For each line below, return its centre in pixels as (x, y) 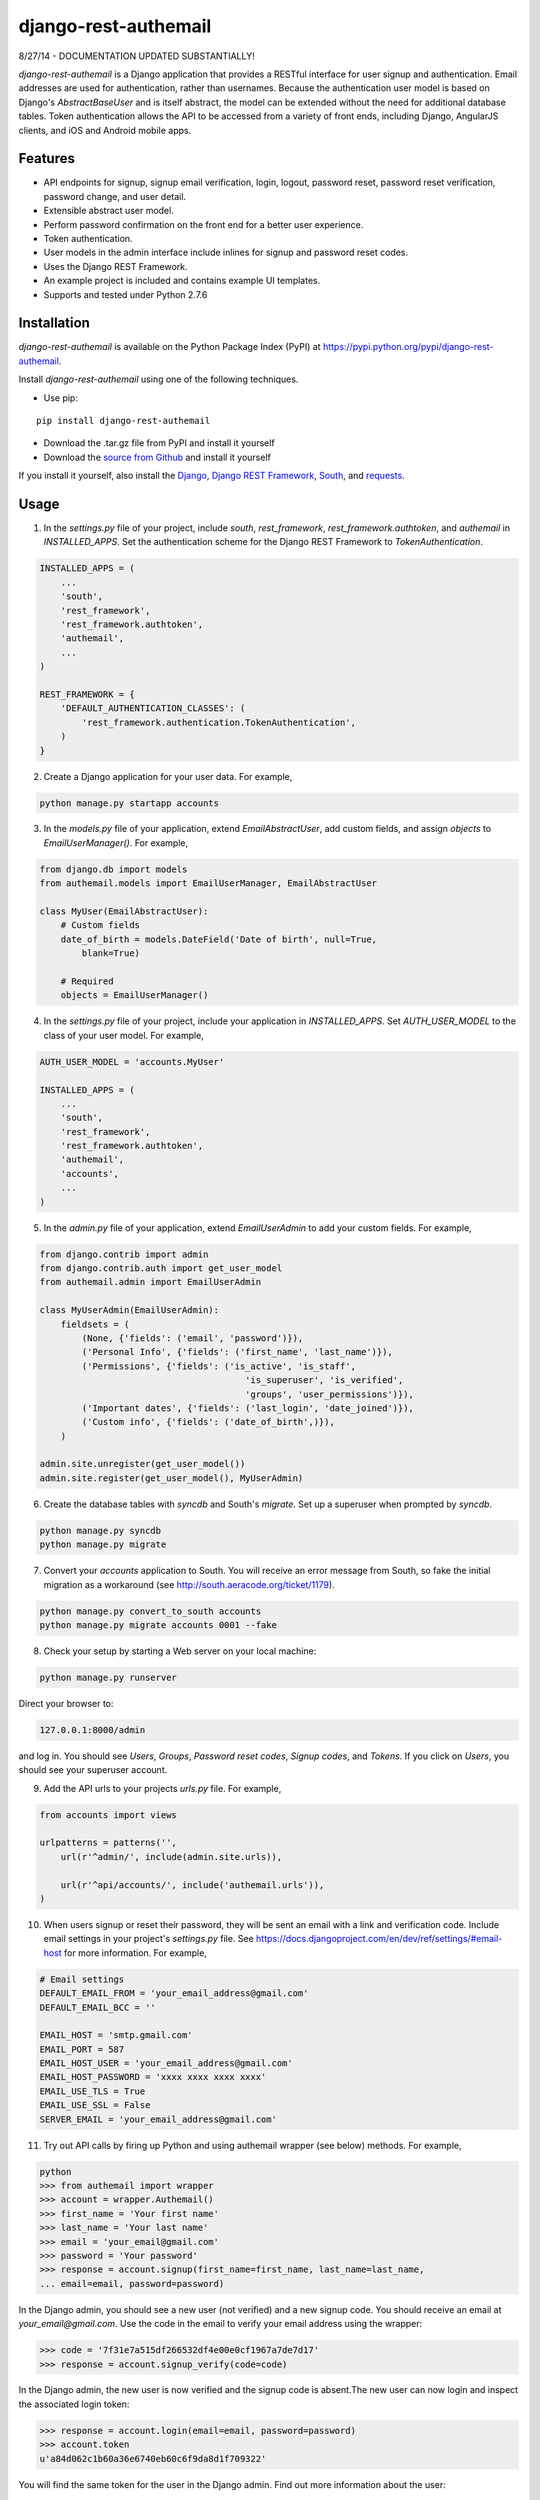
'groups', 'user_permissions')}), (330, 1394)
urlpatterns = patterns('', (108, 1843)
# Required (87, 981)
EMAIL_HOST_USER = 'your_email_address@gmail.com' (166, 2063)
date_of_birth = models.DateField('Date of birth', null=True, (219, 939)
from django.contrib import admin (124, 1254)
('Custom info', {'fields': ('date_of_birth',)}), (208, 1422)
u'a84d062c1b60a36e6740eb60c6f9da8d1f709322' (153, 2458)
